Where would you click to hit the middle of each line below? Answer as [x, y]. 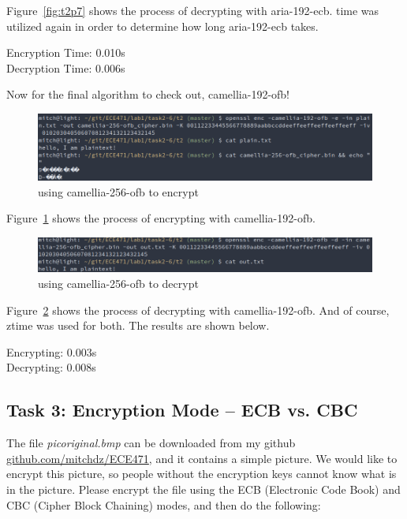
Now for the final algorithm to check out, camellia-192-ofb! [148, 94]
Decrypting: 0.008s [51, 367]
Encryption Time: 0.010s [66, 52]
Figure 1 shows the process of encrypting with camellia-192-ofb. [161, 218]
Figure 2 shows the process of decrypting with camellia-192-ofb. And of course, [198, 310]
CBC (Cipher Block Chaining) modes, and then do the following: [164, 504]
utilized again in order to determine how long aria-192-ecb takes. [162, 26]
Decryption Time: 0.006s [66, 67]
